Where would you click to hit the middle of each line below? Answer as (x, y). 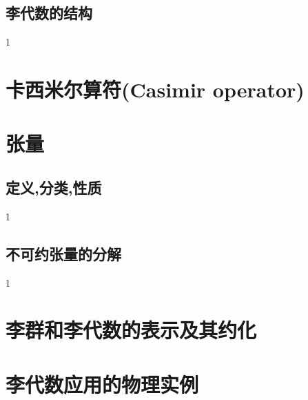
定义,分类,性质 (54, 187)
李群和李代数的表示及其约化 (131, 330)
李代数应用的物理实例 (102, 384)
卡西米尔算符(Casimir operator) (155, 89)
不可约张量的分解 (63, 253)
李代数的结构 (49, 13)
